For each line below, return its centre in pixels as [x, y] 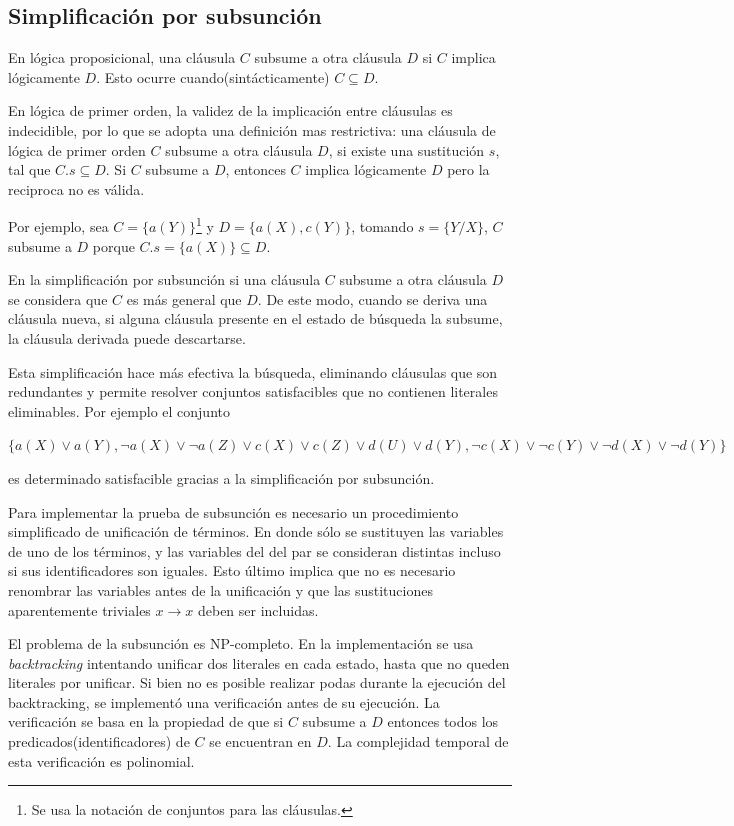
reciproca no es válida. [76, 188]
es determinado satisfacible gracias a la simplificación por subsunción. [221, 477]
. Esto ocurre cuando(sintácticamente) [213, 76]
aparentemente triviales [79, 609]
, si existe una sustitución [406, 149]
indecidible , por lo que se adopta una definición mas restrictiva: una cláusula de [252, 129]
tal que [29, 169]
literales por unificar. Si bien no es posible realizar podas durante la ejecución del [257, 682]
